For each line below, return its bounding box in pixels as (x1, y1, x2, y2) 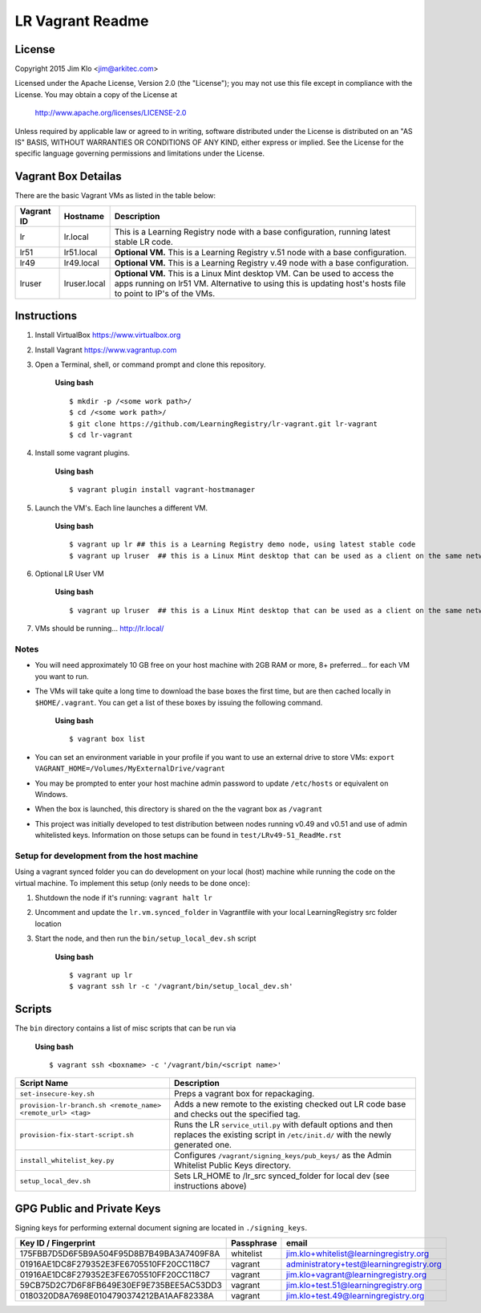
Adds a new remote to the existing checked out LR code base (173, 1099, 406, 1110)
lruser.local (63, 278, 106, 289)
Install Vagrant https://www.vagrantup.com (34, 345, 177, 355)
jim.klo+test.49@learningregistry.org (285, 1291, 425, 1302)
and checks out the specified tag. (173, 1108, 301, 1120)
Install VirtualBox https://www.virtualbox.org (34, 330, 181, 340)
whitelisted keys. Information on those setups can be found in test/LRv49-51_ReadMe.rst (34, 831, 342, 840)
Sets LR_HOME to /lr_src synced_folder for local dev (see (173, 1170, 390, 1181)
